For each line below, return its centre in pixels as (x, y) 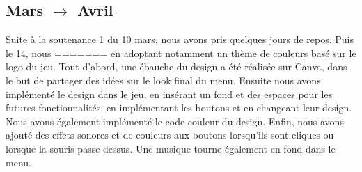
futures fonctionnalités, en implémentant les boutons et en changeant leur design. (179, 108)
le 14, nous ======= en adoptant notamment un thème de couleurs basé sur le (181, 53)
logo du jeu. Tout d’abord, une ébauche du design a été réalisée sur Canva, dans (176, 67)
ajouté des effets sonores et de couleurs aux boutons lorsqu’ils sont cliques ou (170, 135)
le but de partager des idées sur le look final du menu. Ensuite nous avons (163, 80)
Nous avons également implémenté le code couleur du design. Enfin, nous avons (175, 121)
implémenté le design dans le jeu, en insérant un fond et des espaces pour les (169, 94)
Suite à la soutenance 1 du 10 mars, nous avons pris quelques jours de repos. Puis (180, 39)
